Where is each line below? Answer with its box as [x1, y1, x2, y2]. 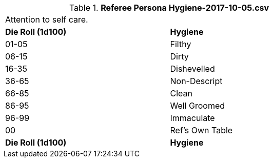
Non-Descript [170, 76, 223, 86]
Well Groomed [170, 100, 225, 111]
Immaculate [170, 113, 215, 123]
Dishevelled [170, 64, 215, 74]
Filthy [170, 39, 191, 49]
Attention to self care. [5, 14, 88, 25]
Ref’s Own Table [170, 125, 233, 135]
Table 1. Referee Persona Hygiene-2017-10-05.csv [69, 3, 269, 13]
